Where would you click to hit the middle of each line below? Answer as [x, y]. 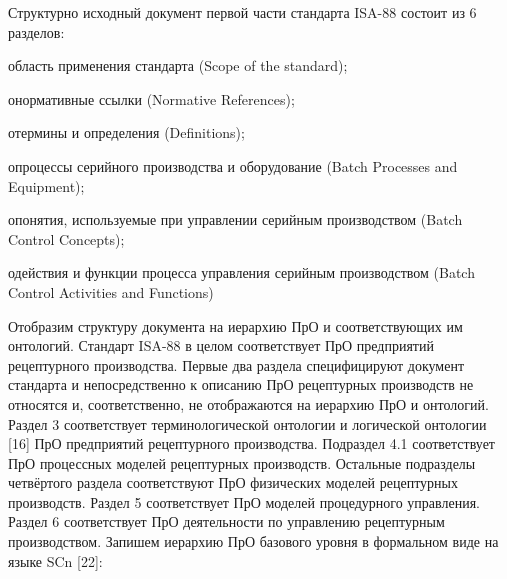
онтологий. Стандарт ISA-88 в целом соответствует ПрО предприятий [221, 345]
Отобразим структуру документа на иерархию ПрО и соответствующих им [235, 325]
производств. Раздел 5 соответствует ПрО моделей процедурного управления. [244, 501]
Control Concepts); [66, 238]
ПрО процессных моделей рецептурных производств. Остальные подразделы [242, 462]
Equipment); [46, 185]
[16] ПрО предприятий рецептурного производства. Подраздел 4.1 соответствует [251, 443]
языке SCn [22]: [55, 560]
